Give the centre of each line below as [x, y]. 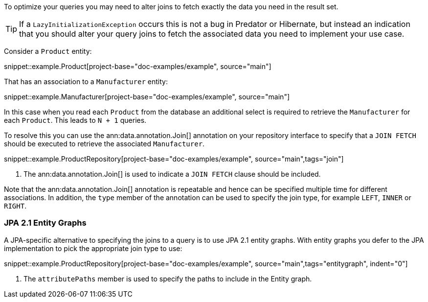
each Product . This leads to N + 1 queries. [75, 120]
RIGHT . [15, 206]
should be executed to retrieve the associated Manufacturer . [104, 144]
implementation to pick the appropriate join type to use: [93, 248]
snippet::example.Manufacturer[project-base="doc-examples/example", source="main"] [147, 97]
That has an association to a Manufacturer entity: [86, 81]
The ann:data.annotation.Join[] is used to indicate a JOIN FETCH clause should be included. [172, 174]
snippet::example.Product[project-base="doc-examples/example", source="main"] [138, 66]
